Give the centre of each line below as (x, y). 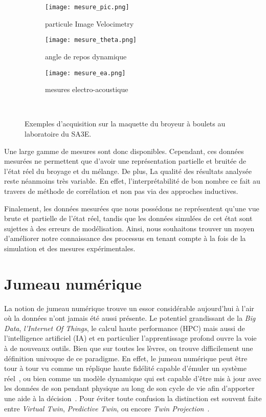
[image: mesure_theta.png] (91, 40)
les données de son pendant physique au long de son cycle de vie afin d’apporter (129, 388)
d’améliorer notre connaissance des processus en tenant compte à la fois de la (125, 238)
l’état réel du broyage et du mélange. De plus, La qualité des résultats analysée (128, 171)
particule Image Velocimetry (90, 23)
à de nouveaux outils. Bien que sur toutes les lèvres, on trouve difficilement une (129, 348)
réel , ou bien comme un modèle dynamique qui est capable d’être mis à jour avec (133, 378)
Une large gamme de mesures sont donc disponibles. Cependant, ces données (124, 151)
